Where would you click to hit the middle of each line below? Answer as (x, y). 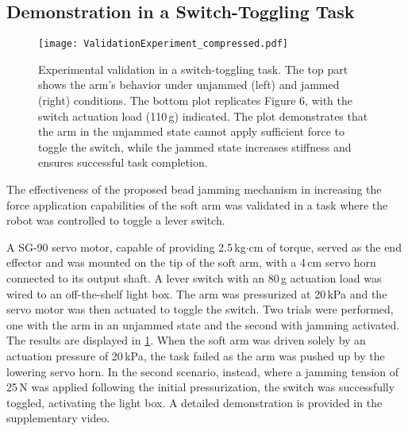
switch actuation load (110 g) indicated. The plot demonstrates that (203, 115)
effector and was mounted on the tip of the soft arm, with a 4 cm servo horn (191, 262)
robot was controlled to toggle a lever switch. (116, 220)
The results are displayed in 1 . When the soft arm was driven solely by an (186, 340)
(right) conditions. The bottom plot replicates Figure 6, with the (195, 100)
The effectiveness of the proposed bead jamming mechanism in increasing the (194, 189)
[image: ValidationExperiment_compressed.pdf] (163, 44)
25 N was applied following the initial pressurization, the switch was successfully (201, 387)
